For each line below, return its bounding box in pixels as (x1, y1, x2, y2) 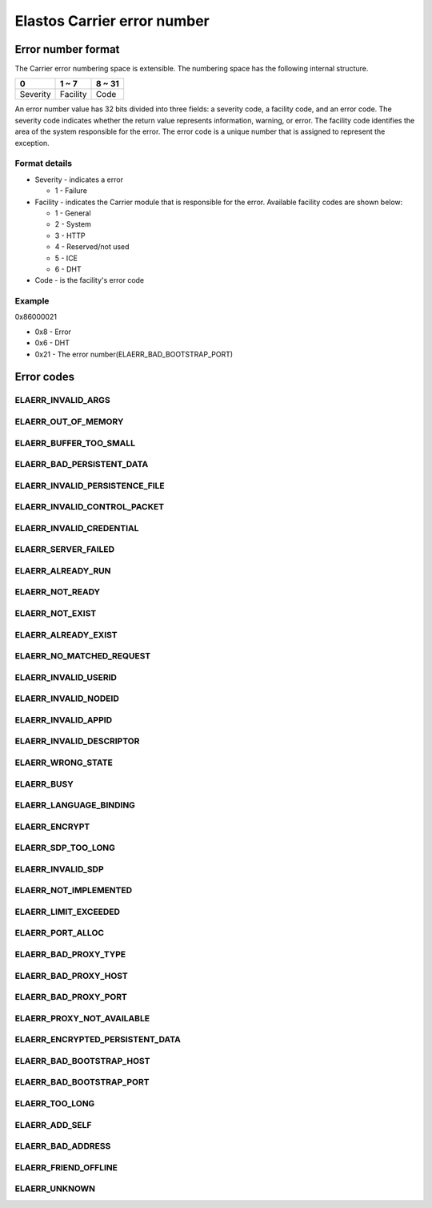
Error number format (14, 42, 120, 56)
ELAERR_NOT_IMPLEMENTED (14, 885, 132, 896)
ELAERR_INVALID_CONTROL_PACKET (14, 501, 165, 513)
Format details (14, 158, 72, 169)
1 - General (54, 208, 91, 218)
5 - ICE (54, 253, 78, 263)
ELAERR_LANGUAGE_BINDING (14, 799, 136, 811)
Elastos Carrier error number (14, 12, 210, 30)
